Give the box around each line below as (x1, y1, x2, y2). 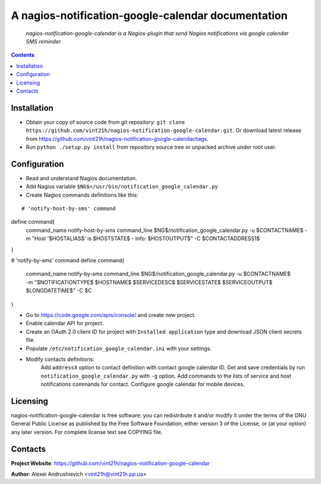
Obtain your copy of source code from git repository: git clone (26, 118, 185, 125)
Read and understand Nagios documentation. (26, 174, 137, 181)
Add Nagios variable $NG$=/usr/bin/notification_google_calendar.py (26, 183, 218, 190)
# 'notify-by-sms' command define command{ (11, 257, 125, 264)
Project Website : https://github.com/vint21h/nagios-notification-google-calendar (11, 460, 210, 467)
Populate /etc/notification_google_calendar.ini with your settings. (26, 345, 212, 352)
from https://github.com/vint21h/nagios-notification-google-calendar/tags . (26, 135, 209, 142)
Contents (11, 51, 35, 59)
